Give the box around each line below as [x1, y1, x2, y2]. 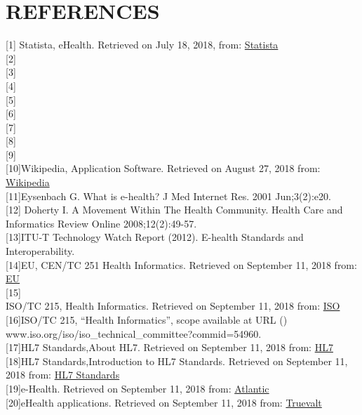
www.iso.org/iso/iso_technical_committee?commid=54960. [6, 326, 262, 341]
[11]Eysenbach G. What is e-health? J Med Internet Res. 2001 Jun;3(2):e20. [6, 188, 331, 203]
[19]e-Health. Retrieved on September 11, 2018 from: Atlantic [6, 381, 269, 395]
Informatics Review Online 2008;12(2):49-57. [6, 216, 197, 230]
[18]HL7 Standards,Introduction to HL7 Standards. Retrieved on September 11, [6, 353, 348, 368]
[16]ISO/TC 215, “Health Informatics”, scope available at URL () [6, 312, 288, 327]
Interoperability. [6, 244, 75, 258]
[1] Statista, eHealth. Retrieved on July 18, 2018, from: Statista [6, 37, 279, 52]
